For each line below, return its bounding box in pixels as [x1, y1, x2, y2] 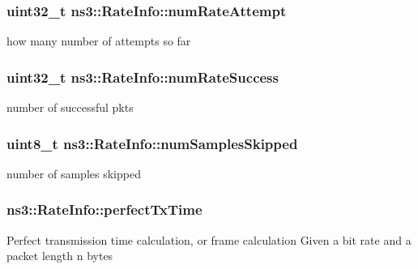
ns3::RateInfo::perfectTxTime [6, 199, 203, 220]
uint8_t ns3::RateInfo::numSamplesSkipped [6, 133, 298, 153]
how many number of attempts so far [6, 32, 191, 49]
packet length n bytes [6, 247, 113, 264]
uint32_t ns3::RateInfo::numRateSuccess [6, 66, 279, 87]
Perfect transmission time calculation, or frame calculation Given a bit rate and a [6, 231, 412, 248]
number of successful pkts [6, 99, 134, 116]
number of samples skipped [6, 164, 141, 181]
